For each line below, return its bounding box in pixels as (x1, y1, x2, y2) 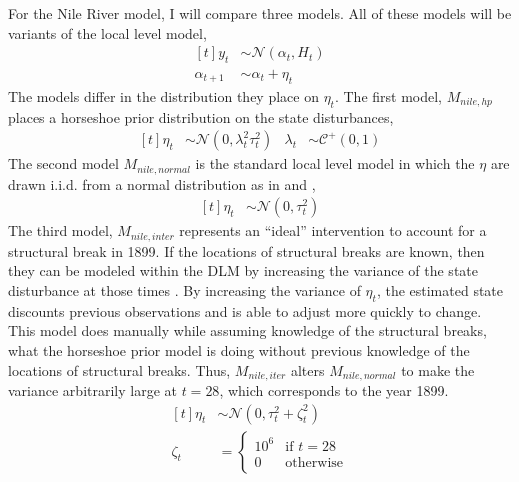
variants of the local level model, (8, 22, 207, 43)
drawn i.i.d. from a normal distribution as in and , (8, 173, 316, 194)
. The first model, (334, 85, 442, 106)
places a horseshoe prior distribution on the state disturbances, (8, 106, 394, 127)
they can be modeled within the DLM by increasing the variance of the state (8, 260, 478, 281)
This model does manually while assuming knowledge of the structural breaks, (8, 320, 487, 341)
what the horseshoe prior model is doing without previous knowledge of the (8, 339, 470, 360)
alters (290, 359, 325, 380)
